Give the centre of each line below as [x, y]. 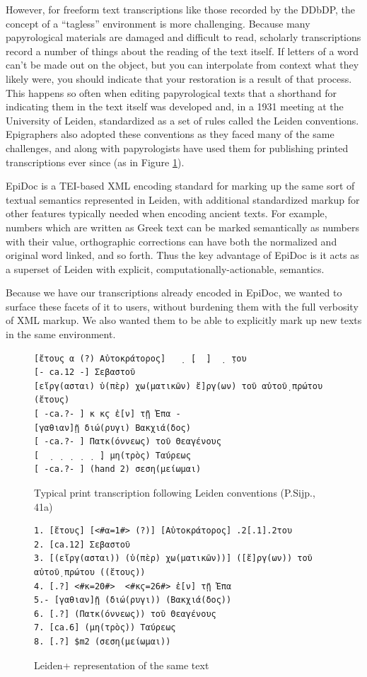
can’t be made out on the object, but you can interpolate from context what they [182, 65]
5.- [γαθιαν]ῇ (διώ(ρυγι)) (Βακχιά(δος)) [133, 600]
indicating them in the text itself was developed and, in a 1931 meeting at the [175, 106]
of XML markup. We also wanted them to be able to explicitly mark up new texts [184, 320]
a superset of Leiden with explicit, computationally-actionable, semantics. [165, 268]
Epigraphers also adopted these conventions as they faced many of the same [170, 134]
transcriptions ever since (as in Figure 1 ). [95, 162]
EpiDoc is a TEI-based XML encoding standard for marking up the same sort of [180, 186]
